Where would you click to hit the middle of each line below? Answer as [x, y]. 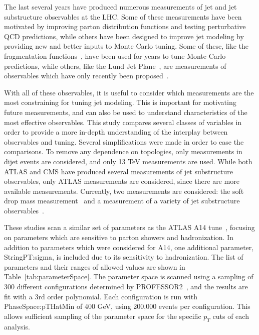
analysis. [17, 326]
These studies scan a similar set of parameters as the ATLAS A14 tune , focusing [129, 227]
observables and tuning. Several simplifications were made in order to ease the [124, 141]
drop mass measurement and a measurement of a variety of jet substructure [122, 201]
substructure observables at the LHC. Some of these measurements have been [123, 16]
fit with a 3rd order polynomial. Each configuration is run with [101, 296]
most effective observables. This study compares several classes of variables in [123, 122]
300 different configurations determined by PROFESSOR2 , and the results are [126, 287]
